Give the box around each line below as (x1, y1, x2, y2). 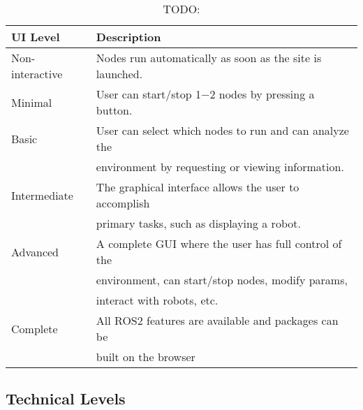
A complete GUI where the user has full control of (96, 235, 342, 251)
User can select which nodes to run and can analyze (96, 122, 349, 138)
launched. (96, 66, 143, 82)
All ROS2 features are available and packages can (96, 312, 339, 328)
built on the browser (96, 349, 195, 365)
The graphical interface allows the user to (96, 179, 299, 195)
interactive (11, 66, 63, 82)
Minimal (11, 94, 52, 110)
